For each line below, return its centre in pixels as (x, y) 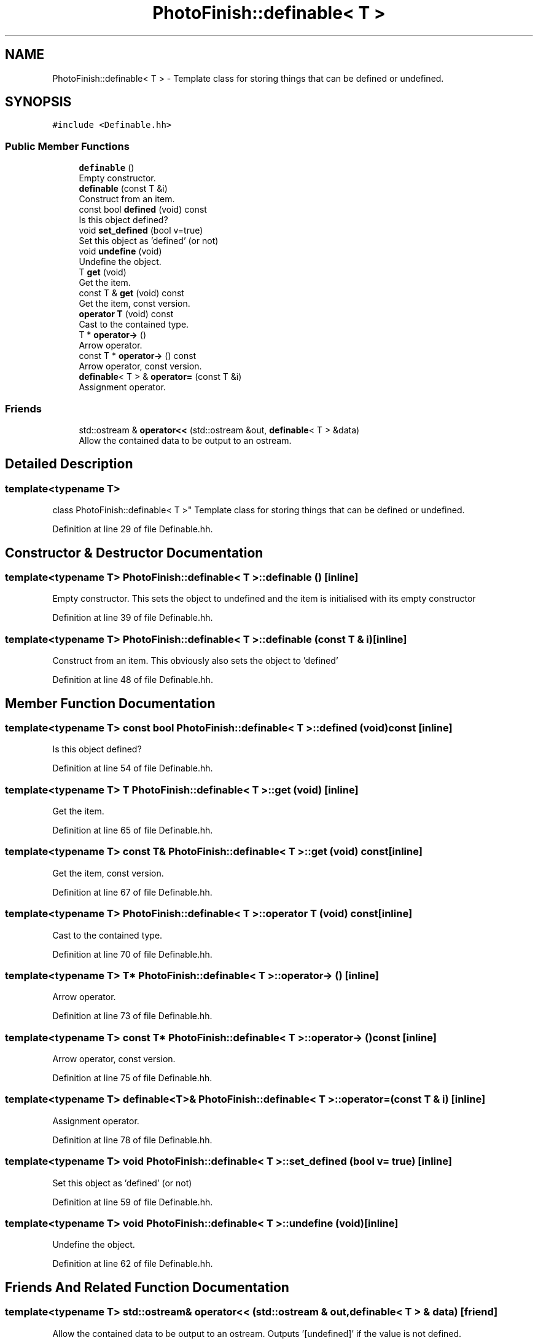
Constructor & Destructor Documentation (134, 553)
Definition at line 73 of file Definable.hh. (132, 1016)
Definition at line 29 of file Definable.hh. (133, 529)
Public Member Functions (67, 146)
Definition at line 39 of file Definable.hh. (133, 618)
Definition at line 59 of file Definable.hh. (133, 1202)
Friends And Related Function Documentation (147, 1287)
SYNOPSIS (38, 102)
